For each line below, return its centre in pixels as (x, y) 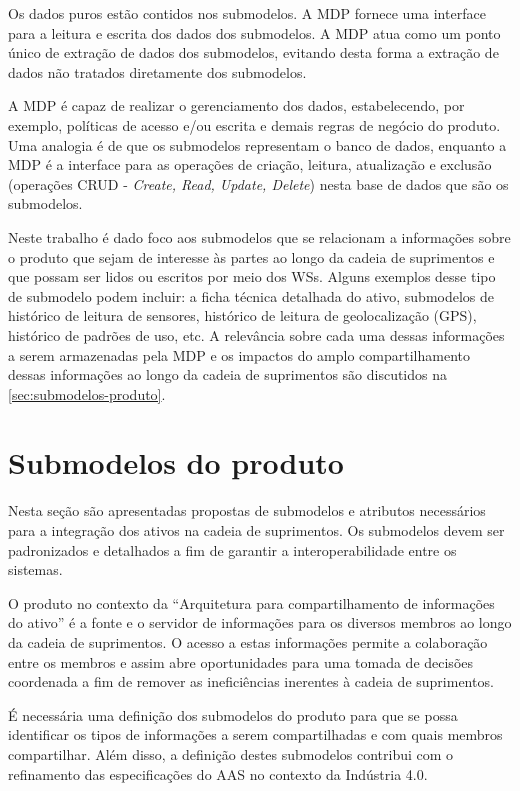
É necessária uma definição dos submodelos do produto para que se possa (233, 714)
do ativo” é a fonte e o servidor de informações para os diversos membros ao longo (260, 622)
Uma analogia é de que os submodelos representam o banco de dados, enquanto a (257, 144)
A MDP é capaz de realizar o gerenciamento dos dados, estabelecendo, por (236, 105)
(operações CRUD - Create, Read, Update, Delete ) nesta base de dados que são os (258, 183)
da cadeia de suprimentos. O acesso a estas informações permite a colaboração (248, 641)
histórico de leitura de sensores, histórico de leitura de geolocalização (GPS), (242, 315)
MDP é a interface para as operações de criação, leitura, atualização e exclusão (250, 164)
